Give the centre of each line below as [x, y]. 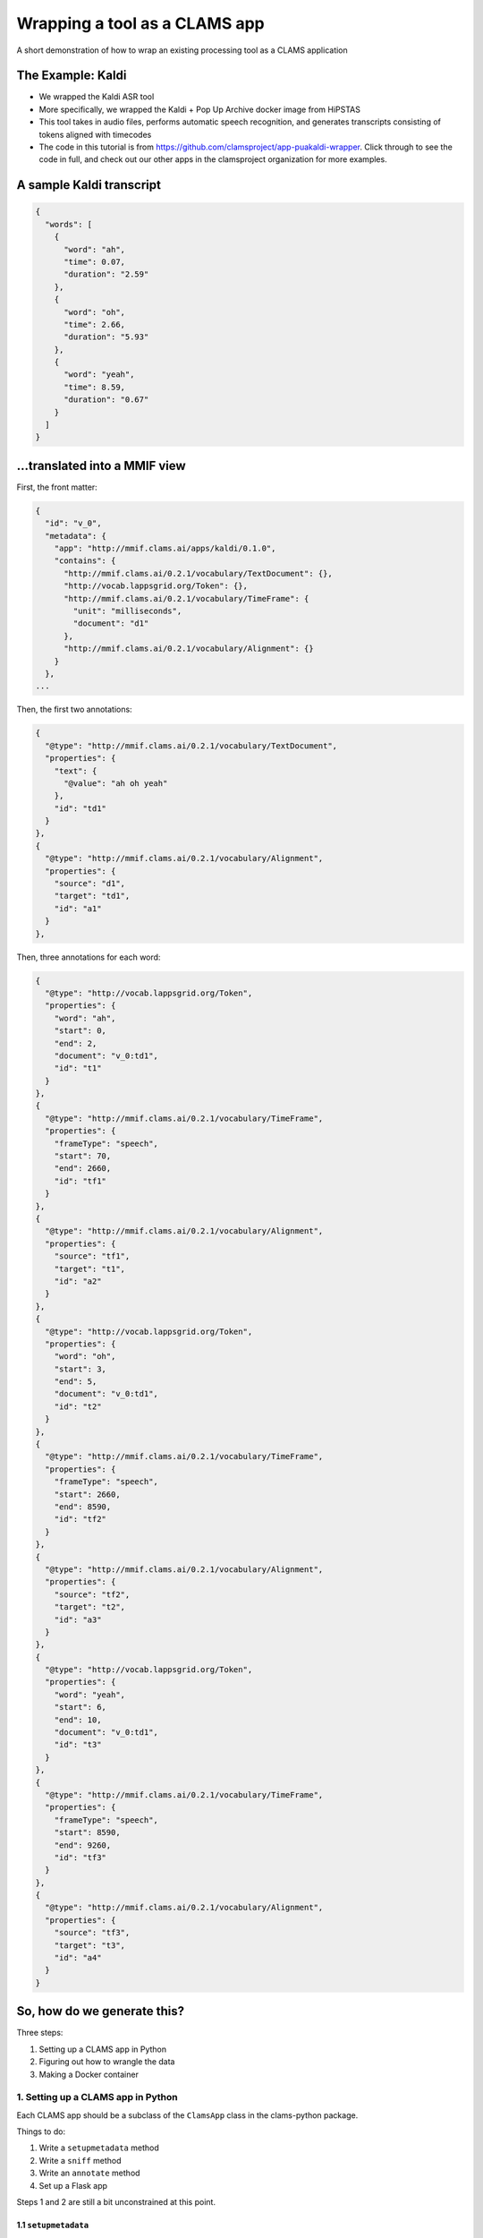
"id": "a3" [78, 1619]
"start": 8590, [87, 1832]
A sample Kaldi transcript [89, 185]
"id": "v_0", [73, 523]
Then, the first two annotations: [75, 709]
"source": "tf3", [92, 1933]
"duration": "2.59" [106, 274]
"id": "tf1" [80, 1181]
